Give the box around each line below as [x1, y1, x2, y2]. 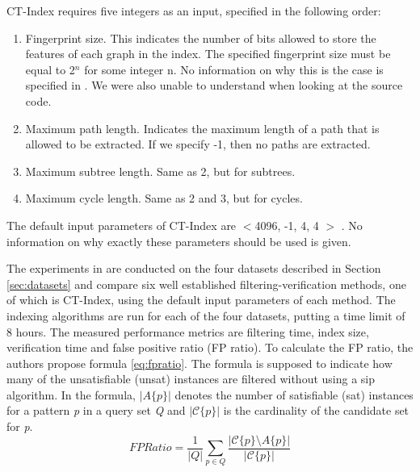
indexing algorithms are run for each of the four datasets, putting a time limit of [6, 307, 405, 324]
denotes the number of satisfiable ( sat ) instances [174, 386, 414, 403]
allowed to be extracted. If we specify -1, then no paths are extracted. [25, 136, 371, 152]
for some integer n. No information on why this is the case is [84, 61, 384, 77]
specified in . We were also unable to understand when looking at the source [25, 77, 403, 94]
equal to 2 [25, 61, 75, 77]
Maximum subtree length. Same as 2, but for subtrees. [25, 162, 296, 179]
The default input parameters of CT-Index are [6, 216, 237, 233]
